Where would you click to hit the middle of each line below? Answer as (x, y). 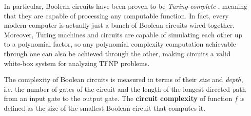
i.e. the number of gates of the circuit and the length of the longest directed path (125, 89)
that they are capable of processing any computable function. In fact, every (116, 15)
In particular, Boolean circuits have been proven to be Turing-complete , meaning (126, 6)
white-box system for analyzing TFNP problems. (77, 63)
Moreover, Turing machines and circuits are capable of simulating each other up (123, 34)
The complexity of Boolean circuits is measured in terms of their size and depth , (124, 79)
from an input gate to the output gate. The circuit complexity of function (118, 98)
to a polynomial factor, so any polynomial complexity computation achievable (120, 44)
